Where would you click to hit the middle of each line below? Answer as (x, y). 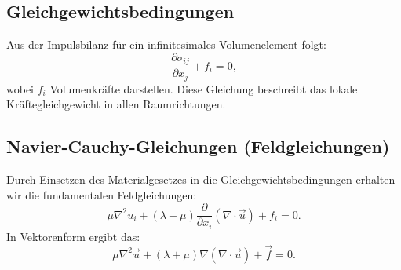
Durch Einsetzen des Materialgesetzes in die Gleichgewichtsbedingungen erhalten (201, 179)
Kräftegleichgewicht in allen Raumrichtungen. (116, 104)
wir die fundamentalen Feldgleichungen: (102, 194)
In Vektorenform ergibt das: (73, 236)
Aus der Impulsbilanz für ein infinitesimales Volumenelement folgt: (166, 44)
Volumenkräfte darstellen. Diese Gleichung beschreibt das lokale (204, 88)
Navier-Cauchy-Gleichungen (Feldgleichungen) (198, 146)
